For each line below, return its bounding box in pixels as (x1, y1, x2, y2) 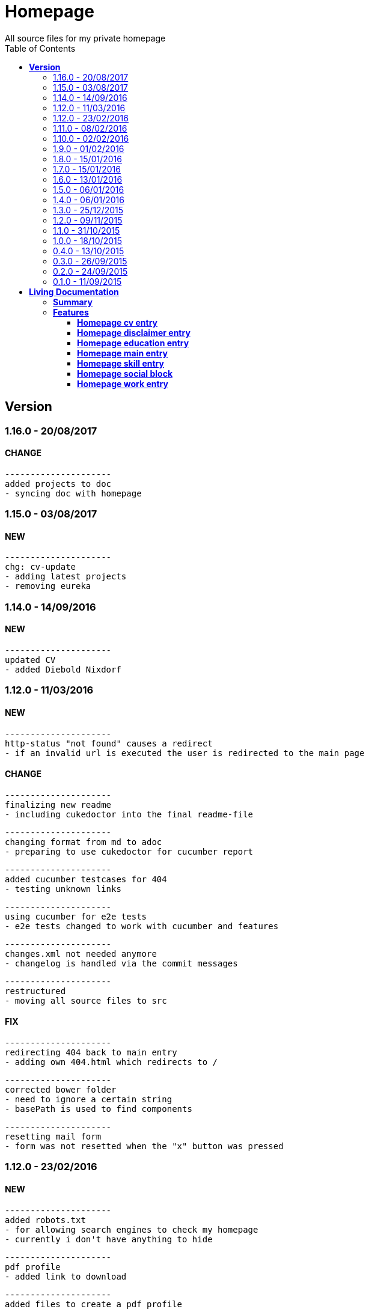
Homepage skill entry (77, 358, 164, 368)
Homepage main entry (77, 347, 168, 358)
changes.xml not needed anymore (5, 948, 157, 959)
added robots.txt (5, 1215, 86, 1225)
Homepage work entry (77, 378, 168, 389)
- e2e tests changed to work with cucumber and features (5, 921, 279, 931)
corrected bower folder (5, 1085, 117, 1095)
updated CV (5, 655, 56, 665)
